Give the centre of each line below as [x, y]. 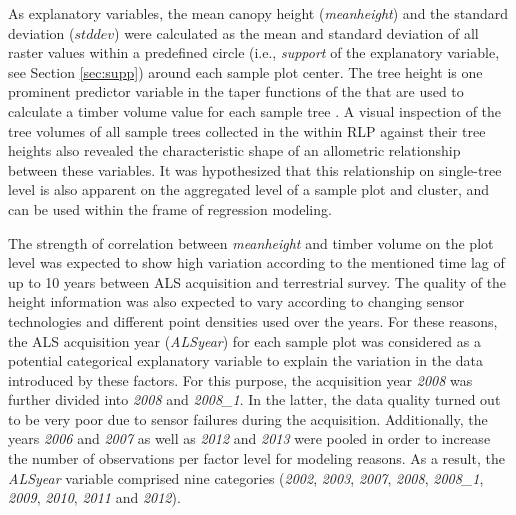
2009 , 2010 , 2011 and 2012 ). [94, 497]
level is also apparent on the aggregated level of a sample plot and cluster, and [249, 189]
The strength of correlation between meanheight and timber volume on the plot [251, 242]
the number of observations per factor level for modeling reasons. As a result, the [256, 458]
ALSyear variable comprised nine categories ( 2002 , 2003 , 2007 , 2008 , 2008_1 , [246, 477]
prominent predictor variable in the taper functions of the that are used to [236, 91]
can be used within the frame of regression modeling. [170, 208]
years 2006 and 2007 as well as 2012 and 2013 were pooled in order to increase [249, 438]
